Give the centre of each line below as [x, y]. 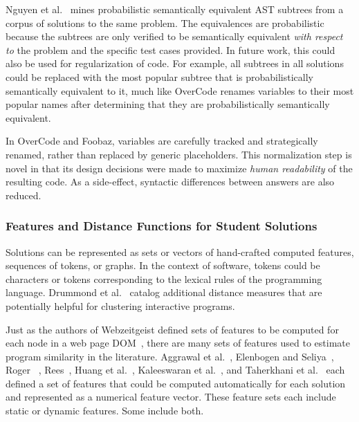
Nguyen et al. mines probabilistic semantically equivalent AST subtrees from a [175, 9]
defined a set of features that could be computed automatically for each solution [176, 383]
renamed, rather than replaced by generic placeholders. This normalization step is [179, 154]
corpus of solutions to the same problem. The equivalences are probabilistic [165, 22]
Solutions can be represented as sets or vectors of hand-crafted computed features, [180, 251]
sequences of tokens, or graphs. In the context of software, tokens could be [163, 265]
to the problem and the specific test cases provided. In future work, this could [171, 49]
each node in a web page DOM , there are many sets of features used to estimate [178, 343]
